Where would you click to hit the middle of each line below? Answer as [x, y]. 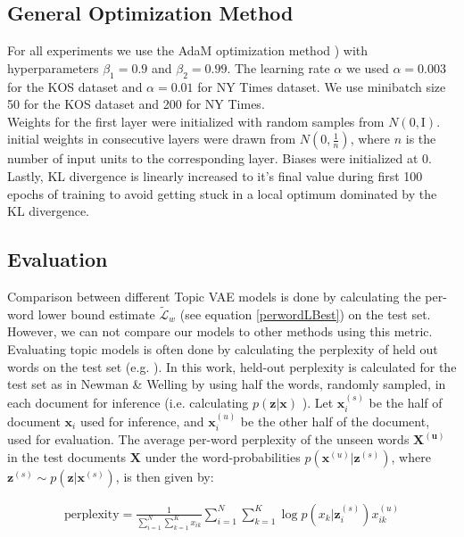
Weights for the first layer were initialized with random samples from [196, 121]
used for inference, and [142, 421]
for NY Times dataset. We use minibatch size [322, 86]
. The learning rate [278, 67]
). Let [318, 402]
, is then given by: [165, 476]
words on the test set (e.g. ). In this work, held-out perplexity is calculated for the [232, 366]
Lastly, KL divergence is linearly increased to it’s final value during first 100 [215, 175]
